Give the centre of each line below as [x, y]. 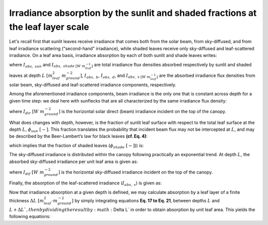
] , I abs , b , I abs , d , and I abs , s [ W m [115, 76]
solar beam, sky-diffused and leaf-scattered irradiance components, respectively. [93, 85]
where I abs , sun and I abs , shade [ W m [47, 65]
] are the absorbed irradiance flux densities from [206, 76]
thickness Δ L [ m [27, 201]
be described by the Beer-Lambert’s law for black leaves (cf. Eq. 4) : [78, 136]
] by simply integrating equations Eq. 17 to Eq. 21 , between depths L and [146, 201]
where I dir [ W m [27, 112]
